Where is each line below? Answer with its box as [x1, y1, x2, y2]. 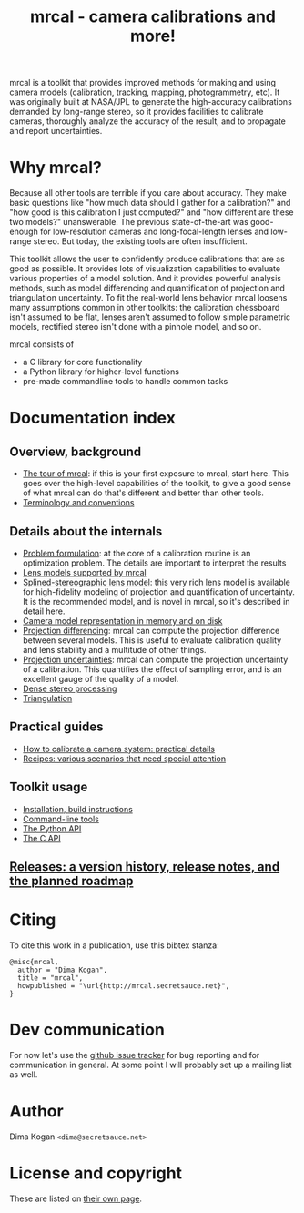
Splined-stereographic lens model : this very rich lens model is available [22, 576, 291, 587]
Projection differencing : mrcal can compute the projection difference [22, 625, 280, 636]
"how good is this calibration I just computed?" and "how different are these [9, 207, 294, 218]
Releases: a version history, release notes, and [9, 859, 280, 874]
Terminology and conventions [22, 497, 135, 508]
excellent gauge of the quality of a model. [22, 673, 179, 684]
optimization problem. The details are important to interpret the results [22, 557, 287, 568]
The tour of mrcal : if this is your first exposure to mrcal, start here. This [22, 468, 289, 479]
